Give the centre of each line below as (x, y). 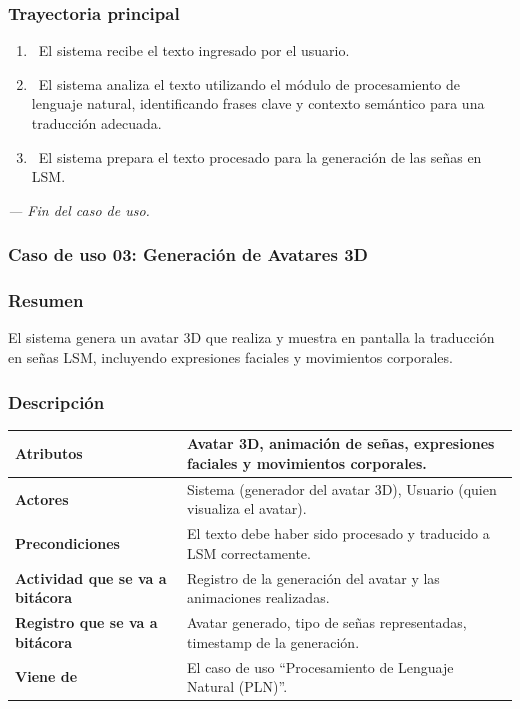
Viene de (46, 676)
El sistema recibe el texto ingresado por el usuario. (194, 50)
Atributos (49, 453)
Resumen (46, 300)
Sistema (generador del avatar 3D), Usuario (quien (342, 488)
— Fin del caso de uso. (79, 209)
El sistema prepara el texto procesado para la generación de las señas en (260, 156)
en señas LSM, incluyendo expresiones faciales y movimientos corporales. (230, 357)
